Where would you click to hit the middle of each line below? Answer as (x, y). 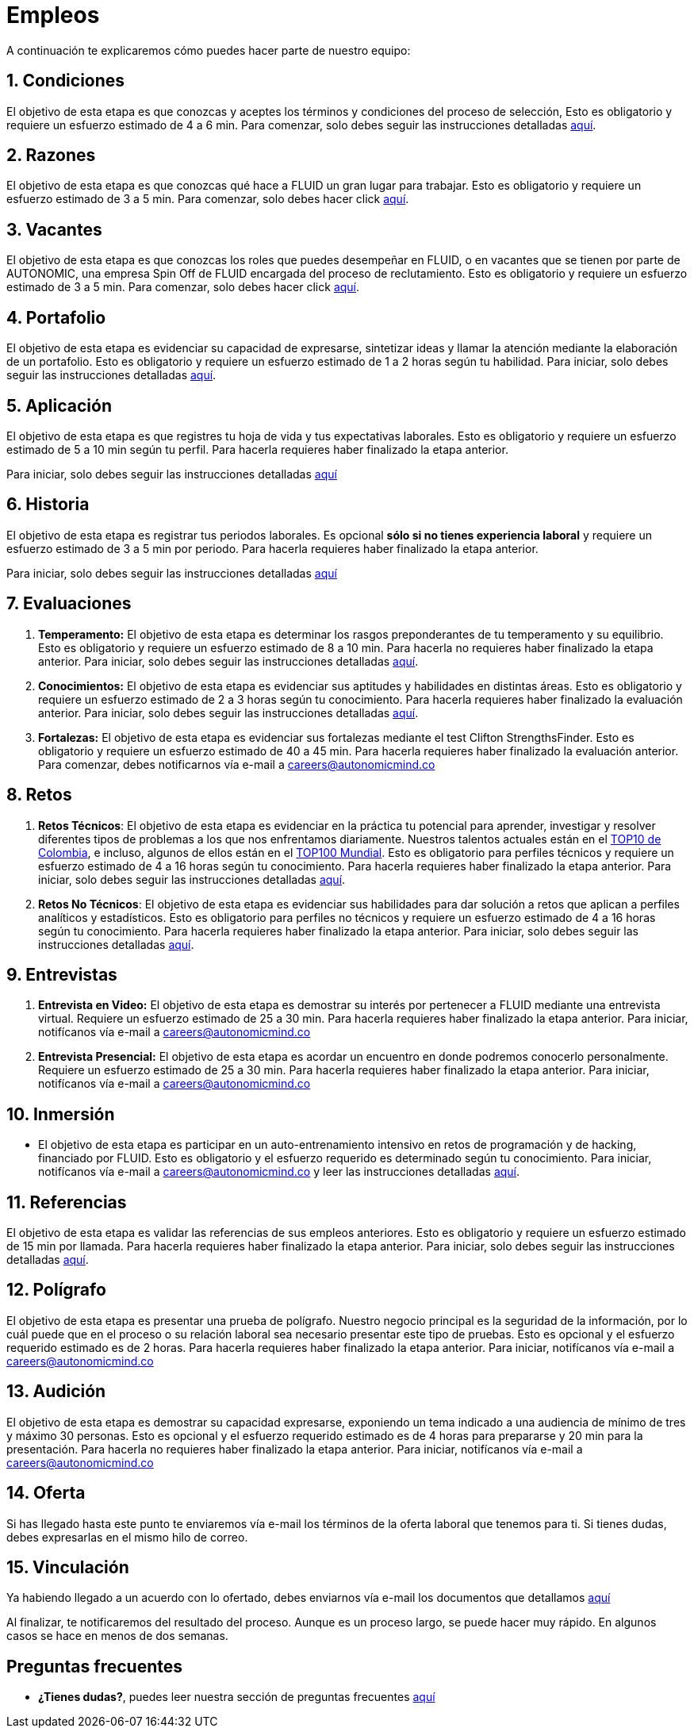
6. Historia (48, 505)
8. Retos (39, 795)
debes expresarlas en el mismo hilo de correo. (127, 1537)
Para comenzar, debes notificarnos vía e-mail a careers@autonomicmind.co (237, 764)
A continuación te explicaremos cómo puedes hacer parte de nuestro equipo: (209, 50)
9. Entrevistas (62, 974)
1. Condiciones (66, 81)
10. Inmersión (61, 1114)
